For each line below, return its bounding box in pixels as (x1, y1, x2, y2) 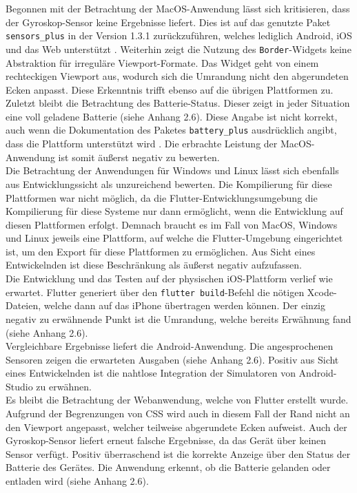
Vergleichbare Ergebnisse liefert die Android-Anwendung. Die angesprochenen (6, 339, 334, 353)
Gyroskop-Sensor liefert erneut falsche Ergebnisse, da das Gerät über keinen (6, 433, 327, 448)
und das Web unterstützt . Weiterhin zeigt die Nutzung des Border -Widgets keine (6, 41, 351, 56)
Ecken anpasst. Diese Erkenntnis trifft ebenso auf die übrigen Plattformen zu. (6, 82, 334, 96)
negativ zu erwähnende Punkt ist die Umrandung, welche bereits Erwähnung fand (6, 311, 351, 326)
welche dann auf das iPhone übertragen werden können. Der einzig (43, 298, 326, 313)
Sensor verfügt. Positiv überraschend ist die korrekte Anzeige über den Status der (6, 446, 351, 461)
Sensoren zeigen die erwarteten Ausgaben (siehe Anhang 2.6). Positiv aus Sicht (6, 352, 339, 366)
